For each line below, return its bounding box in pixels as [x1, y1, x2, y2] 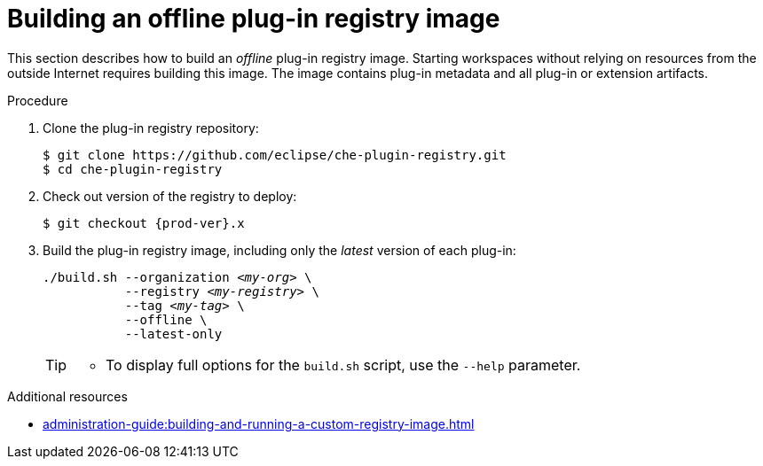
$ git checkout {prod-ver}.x [43, 215, 245, 230]
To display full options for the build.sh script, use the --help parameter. [106, 355, 581, 374]
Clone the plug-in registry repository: [43, 120, 259, 136]
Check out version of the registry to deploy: [43, 188, 297, 204]
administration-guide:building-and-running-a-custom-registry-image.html [43, 416, 475, 431]
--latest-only [124, 326, 223, 341]
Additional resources [7, 388, 128, 404]
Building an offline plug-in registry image [7, 4, 500, 34]
